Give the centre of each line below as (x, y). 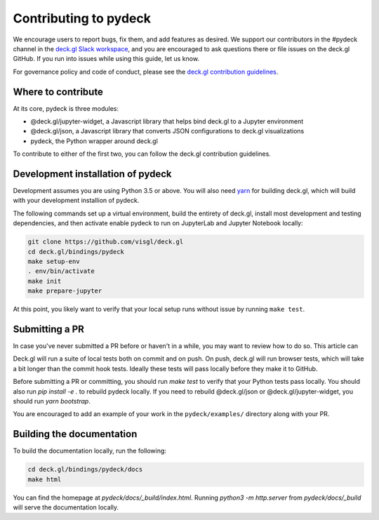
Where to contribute (58, 92)
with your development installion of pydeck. (76, 201)
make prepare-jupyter (65, 291)
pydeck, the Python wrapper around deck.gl (94, 141)
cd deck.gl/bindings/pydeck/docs (85, 469)
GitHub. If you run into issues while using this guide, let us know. (106, 59)
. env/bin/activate (61, 271)
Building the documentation (75, 434)
